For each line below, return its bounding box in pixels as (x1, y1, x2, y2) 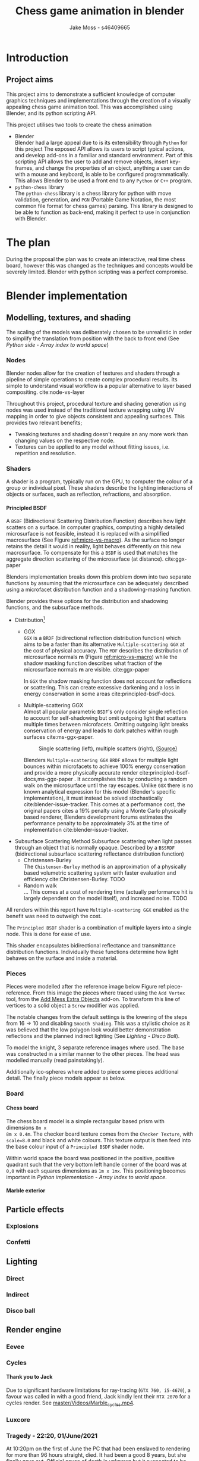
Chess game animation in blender (15, 4, 185, 18)
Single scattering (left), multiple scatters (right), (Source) (38, 745, 178, 752)
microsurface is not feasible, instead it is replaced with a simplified (6, 530, 169, 537)
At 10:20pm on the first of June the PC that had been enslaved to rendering (6, 1445, 190, 1452)
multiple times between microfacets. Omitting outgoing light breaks (23, 721, 188, 728)
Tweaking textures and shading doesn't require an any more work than (14, 430, 188, 437)
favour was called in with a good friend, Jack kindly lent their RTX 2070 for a (6, 1392, 191, 1400)
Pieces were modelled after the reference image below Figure (6, 983, 157, 990)
